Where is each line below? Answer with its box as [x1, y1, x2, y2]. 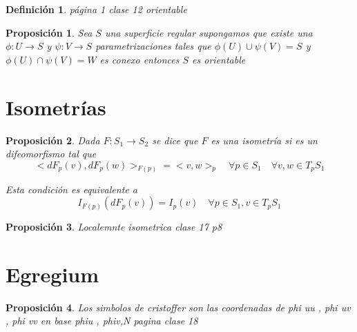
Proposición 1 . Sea [6, 25, 93, 39]
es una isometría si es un [211, 133, 318, 147]
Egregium [6, 260, 99, 288]
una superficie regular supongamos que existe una [104, 25, 313, 39]
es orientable [192, 52, 246, 66]
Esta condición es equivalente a [6, 182, 137, 196]
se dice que [152, 133, 198, 147]
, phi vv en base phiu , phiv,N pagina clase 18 [6, 313, 198, 328]
